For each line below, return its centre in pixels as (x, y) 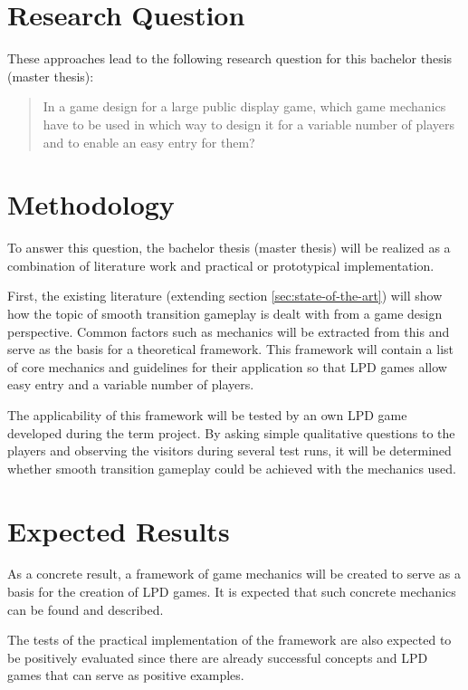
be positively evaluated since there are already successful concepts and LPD (218, 657)
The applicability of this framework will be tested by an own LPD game (207, 414)
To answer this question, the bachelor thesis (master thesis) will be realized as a (229, 248)
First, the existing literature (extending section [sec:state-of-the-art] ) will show (225, 296)
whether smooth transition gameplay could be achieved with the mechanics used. (232, 468)
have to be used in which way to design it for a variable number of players (248, 124)
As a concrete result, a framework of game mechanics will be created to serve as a (234, 574)
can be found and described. (86, 609)
